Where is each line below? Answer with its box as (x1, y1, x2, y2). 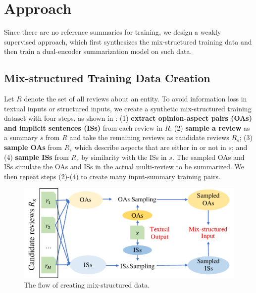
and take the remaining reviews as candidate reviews (69, 132, 229, 143)
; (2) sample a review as (170, 122, 250, 133)
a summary (4, 132, 38, 143)
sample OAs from (4, 142, 62, 152)
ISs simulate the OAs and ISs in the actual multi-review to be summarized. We (4, 161, 244, 172)
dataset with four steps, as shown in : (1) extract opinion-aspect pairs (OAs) (4, 113, 252, 123)
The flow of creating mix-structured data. (24, 280, 150, 290)
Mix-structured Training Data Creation (4, 70, 210, 86)
